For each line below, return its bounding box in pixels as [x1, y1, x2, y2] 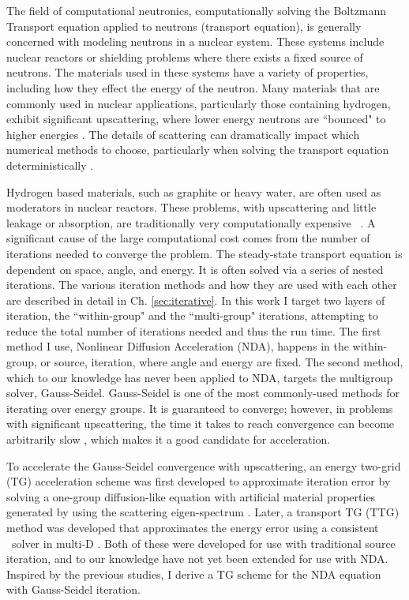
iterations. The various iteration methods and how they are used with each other [6, 276, 397, 293]
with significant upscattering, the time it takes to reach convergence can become [6, 415, 395, 432]
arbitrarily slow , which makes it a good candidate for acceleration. [6, 431, 331, 448]
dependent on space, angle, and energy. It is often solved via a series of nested [6, 261, 384, 277]
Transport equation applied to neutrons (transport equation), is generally [6, 17, 362, 34]
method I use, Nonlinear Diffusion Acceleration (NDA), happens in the [6, 338, 349, 354]
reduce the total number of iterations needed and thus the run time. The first [6, 322, 381, 339]
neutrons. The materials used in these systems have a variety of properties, [6, 64, 369, 81]
